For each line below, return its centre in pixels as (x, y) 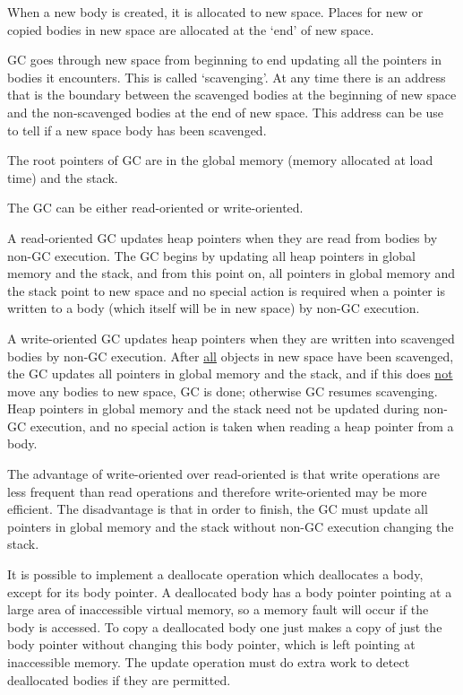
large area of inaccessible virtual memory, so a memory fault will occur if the (218, 609)
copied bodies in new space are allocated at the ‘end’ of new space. (191, 29)
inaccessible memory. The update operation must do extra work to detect (209, 662)
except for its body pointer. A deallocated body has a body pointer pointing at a (230, 591)
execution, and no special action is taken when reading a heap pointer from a (242, 426)
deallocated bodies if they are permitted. (119, 679)
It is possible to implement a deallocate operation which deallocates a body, (215, 574)
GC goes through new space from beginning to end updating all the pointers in (225, 60)
